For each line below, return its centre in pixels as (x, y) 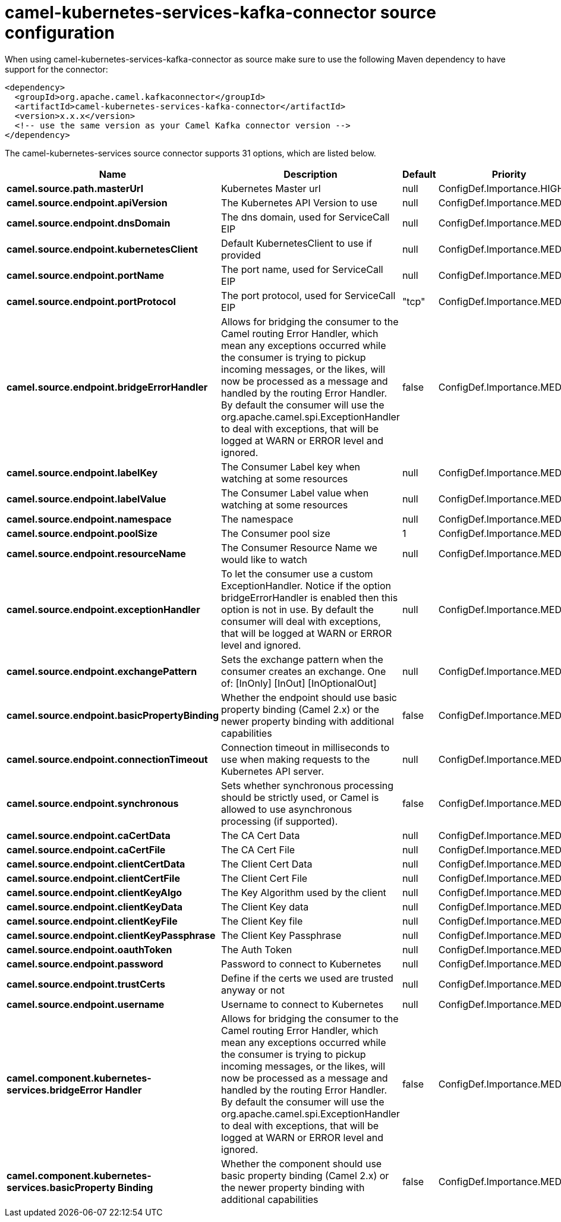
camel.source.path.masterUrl (75, 188)
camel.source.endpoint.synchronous (93, 803)
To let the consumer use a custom (297, 574)
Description (311, 174)
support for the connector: (56, 69)
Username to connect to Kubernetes (302, 1004)
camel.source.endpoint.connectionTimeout (107, 759)
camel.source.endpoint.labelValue (86, 499)
